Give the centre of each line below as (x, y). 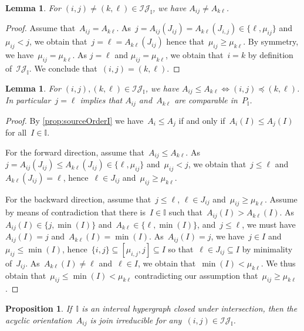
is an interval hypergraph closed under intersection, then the (190, 308)
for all (16, 132)
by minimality (267, 249)
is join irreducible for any (136, 320)
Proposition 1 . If (39, 308)
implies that (101, 100)
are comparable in (206, 100)
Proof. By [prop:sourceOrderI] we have (75, 120)
